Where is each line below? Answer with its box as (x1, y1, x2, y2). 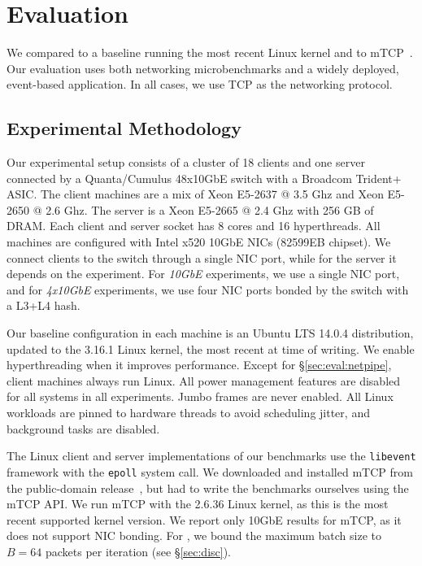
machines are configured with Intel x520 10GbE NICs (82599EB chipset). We (7, 233, 391, 250)
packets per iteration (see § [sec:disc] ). (45, 542, 231, 559)
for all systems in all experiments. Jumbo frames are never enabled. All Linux (7, 388, 394, 405)
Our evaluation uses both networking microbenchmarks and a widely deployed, (7, 59, 399, 76)
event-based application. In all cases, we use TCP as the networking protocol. (7, 76, 393, 93)
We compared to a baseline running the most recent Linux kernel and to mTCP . (7, 44, 413, 61)
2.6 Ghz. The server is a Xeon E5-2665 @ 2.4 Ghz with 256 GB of (46, 201, 374, 218)
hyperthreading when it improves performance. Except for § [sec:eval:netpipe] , (7, 356, 392, 373)
